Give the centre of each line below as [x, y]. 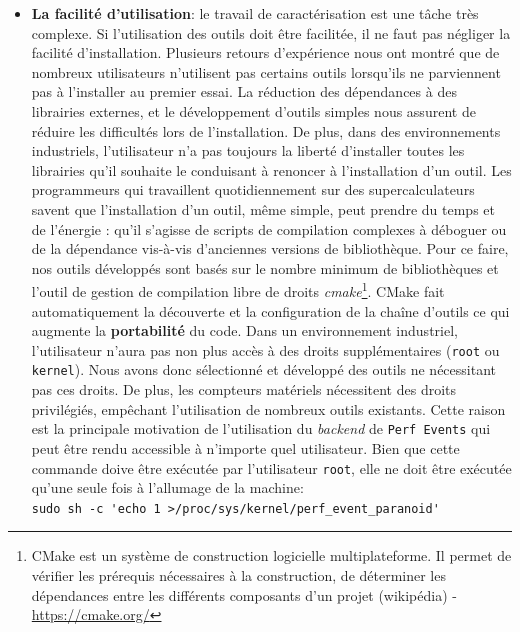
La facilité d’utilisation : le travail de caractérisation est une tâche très [255, 13]
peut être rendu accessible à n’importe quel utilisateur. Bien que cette [245, 447]
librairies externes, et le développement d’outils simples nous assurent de [253, 110]
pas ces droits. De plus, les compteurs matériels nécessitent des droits [244, 389]
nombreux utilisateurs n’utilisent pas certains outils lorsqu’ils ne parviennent [266, 71]
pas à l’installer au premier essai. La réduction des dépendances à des [244, 91]
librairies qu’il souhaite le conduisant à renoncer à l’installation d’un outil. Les [271, 169]
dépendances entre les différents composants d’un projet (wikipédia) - [244, 594]
